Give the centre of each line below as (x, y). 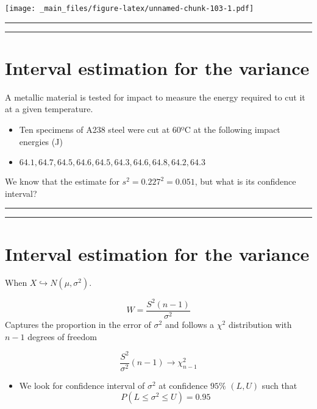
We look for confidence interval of (82, 385)
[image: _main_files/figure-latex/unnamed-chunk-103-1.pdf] (130, 9)
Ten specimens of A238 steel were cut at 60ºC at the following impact (150, 129)
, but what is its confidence (245, 181)
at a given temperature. (49, 109)
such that (280, 385)
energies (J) (41, 141)
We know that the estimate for (62, 181)
